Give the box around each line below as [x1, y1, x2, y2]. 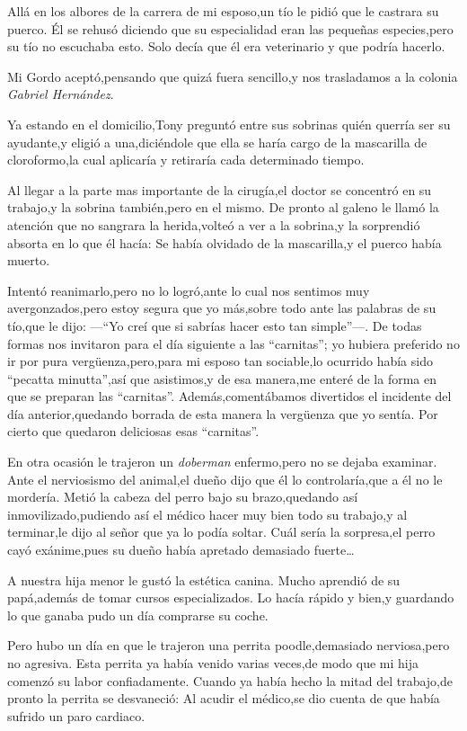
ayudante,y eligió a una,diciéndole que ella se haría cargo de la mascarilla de [7, 132, 427, 151]
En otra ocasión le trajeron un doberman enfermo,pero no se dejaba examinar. [7, 452, 437, 471]
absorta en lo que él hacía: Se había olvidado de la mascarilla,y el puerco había [7, 233, 442, 252]
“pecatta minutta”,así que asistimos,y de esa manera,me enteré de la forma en [7, 369, 436, 388]
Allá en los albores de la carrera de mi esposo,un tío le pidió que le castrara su [7, 2, 439, 20]
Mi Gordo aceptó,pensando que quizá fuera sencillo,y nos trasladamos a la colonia [7, 67, 458, 85]
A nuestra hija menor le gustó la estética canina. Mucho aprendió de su [7, 570, 401, 589]
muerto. [7, 251, 50, 270]
